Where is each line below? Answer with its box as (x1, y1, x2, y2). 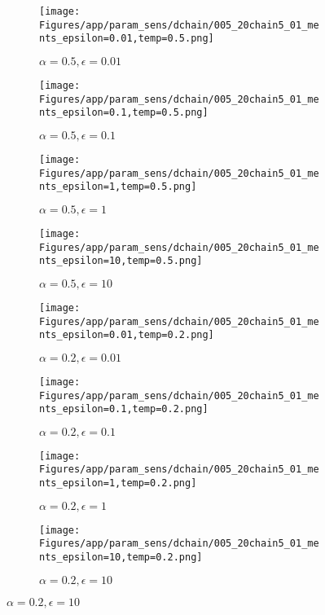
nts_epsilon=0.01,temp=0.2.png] (39, 329, 214, 341)
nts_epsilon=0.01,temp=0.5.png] (39, 33, 214, 45)
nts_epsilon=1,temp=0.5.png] (39, 181, 197, 193)
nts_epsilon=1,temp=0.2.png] (39, 477, 197, 490)
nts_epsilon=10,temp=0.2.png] (39, 551, 203, 564)
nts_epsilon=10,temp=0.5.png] (39, 255, 203, 267)
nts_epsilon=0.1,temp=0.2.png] (39, 403, 209, 415)
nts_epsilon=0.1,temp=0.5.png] (39, 107, 209, 119)
